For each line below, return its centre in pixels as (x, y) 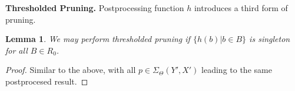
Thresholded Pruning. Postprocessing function (95, 8)
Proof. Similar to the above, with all (71, 70)
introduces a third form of (241, 8)
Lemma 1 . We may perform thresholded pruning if (98, 39)
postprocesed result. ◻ (47, 81)
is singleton (270, 39)
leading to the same (237, 70)
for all (16, 50)
